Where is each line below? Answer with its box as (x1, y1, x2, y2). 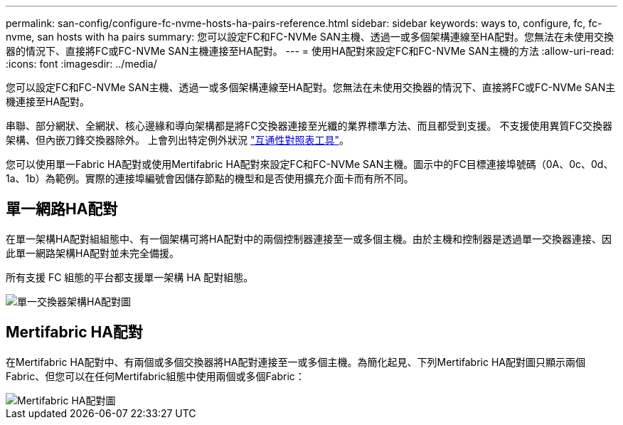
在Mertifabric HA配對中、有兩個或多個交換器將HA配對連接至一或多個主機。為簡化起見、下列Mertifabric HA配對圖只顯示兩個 (6, 355, 585, 368)
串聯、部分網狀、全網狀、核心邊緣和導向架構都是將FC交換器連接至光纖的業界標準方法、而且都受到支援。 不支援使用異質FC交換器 (6, 120, 612, 132)
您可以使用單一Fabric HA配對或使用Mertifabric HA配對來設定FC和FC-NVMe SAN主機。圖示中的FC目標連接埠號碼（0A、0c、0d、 (6, 158, 614, 170)
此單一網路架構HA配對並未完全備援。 (6, 246, 180, 259)
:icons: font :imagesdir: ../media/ (6, 58, 157, 70)
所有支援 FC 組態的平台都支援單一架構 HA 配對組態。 (6, 271, 254, 283)
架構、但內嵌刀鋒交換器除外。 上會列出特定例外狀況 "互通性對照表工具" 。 (6, 134, 349, 146)
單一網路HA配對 (6, 200, 118, 219)
